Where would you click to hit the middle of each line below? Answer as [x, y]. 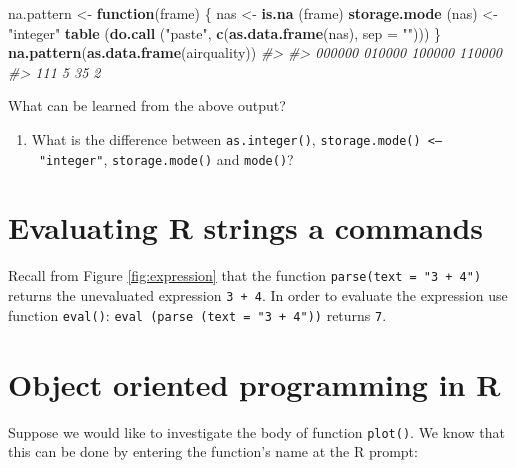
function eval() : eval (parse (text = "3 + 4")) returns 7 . [197, 314]
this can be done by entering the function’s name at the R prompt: [213, 451]
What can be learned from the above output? [147, 105]
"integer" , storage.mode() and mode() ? [166, 158]
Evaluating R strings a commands [245, 227]
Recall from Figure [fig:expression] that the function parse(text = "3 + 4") [245, 275]
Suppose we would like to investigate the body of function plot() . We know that [256, 431]
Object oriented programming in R [254, 383]
